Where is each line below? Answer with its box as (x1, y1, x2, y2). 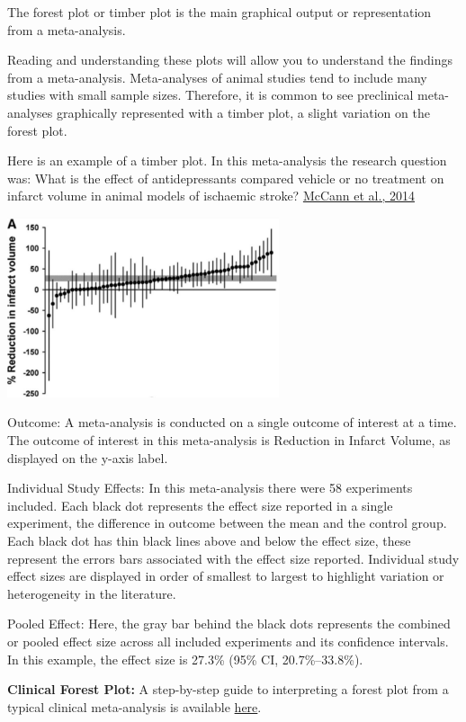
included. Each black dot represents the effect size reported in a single (7, 495, 393, 514)
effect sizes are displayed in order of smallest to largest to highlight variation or (7, 566, 444, 585)
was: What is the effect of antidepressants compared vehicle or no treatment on (7, 168, 444, 187)
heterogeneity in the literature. (7, 584, 176, 602)
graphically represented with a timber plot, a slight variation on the (56, 103, 430, 121)
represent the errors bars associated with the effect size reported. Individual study (7, 548, 460, 567)
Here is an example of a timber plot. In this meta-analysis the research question (7, 151, 447, 170)
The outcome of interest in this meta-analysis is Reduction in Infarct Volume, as (7, 431, 451, 449)
